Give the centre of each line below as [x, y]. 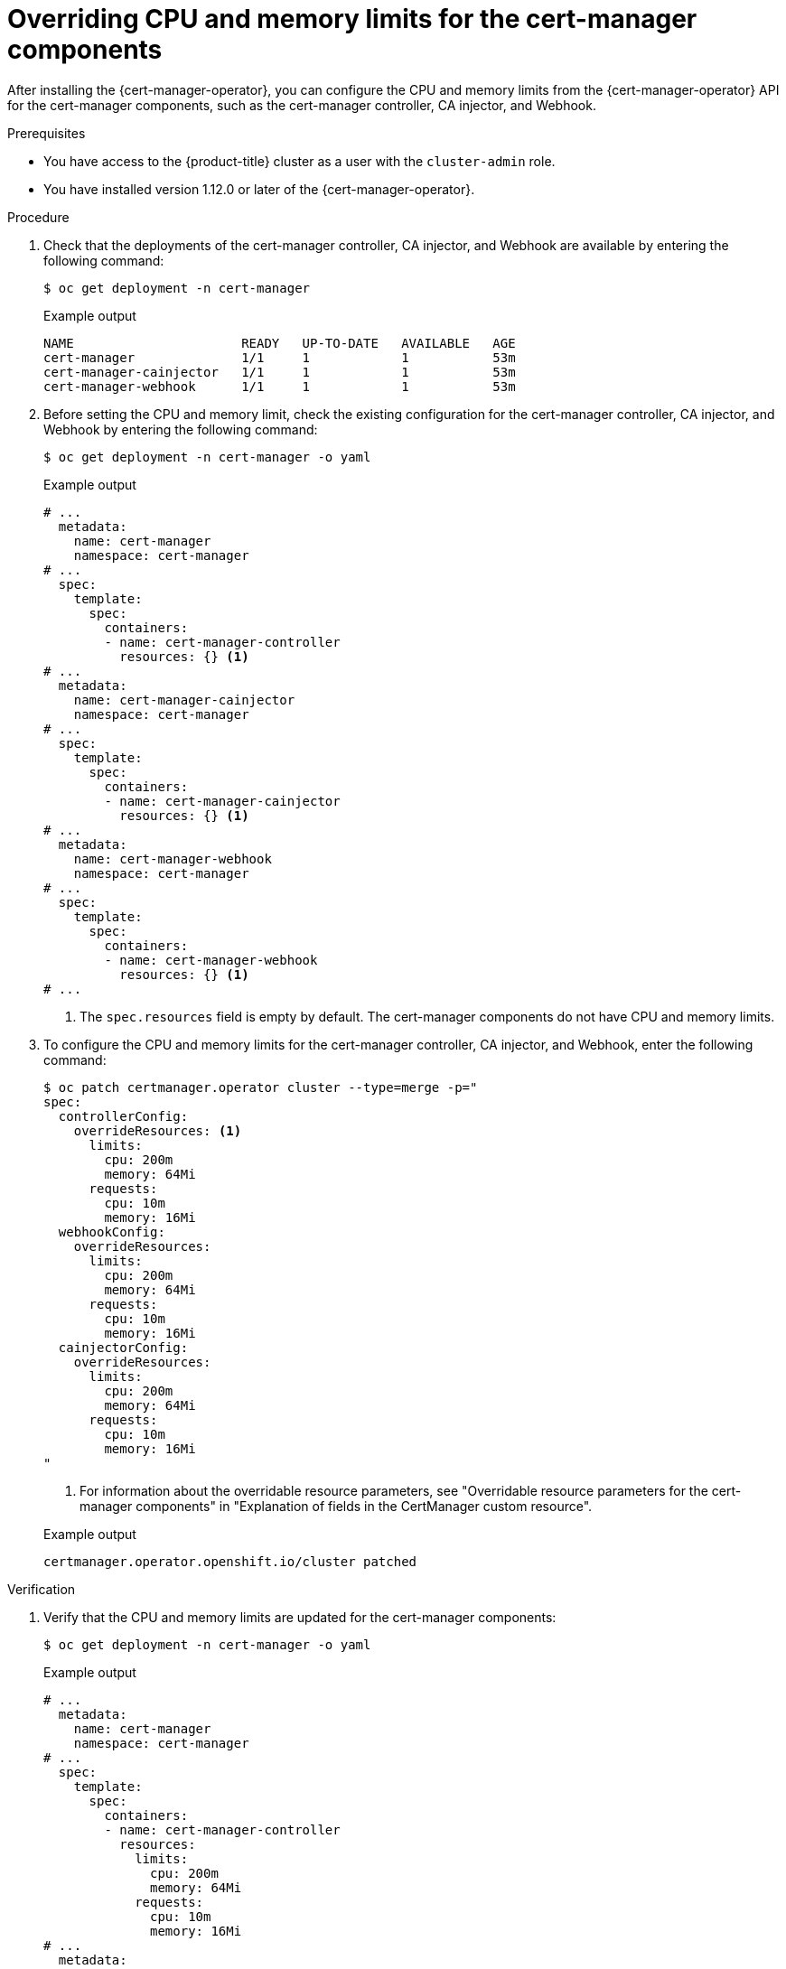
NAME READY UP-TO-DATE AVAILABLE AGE [280, 343]
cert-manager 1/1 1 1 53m [280, 357]
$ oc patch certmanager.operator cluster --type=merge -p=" [261, 1087]
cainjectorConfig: [123, 1347]
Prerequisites [47, 133]
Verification [42, 1589]
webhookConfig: [112, 1232]
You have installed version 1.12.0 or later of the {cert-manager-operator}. [259, 189]
